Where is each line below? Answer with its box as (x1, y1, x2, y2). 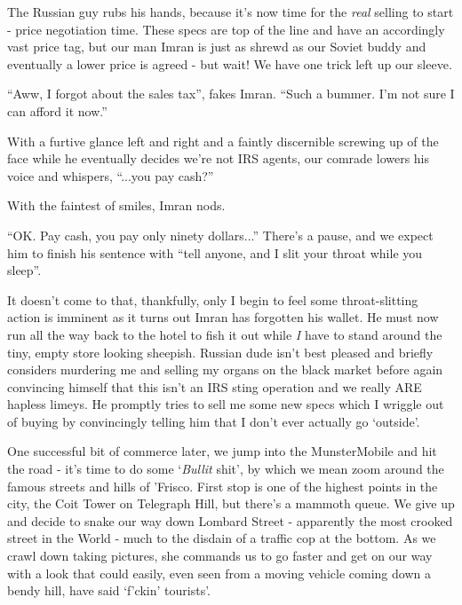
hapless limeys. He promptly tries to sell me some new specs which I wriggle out (7, 395, 444, 413)
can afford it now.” (7, 101, 108, 120)
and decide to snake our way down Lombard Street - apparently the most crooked (7, 511, 453, 530)
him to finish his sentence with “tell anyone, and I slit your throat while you (7, 243, 423, 262)
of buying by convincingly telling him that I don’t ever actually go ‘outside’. (7, 412, 420, 430)
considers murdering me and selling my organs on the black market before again (7, 360, 443, 379)
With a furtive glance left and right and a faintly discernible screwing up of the (7, 131, 439, 150)
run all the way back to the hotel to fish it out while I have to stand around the (7, 325, 442, 343)
